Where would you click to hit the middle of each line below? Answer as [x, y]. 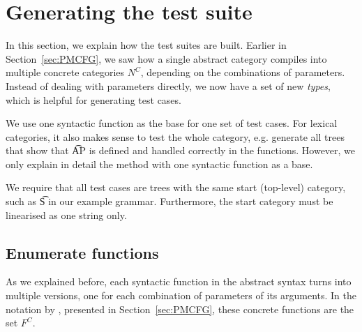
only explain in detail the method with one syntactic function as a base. [159, 164]
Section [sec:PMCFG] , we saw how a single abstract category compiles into [166, 58]
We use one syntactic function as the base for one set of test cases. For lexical [172, 123]
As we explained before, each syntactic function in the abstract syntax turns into [179, 281]
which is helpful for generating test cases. [93, 99]
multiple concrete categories [65, 72]
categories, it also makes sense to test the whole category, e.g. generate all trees [175, 136]
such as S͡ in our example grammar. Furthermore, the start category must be [169, 201]
